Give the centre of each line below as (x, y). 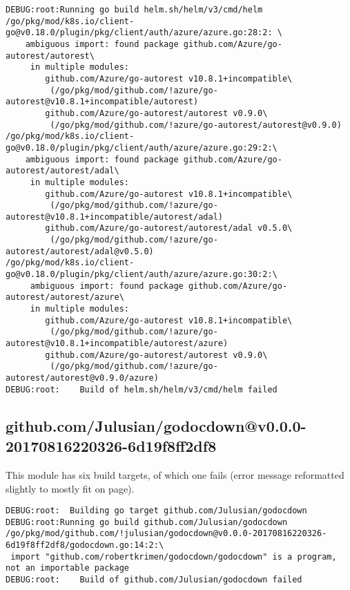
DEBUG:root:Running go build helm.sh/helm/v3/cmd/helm (134, 10)
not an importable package (67, 568)
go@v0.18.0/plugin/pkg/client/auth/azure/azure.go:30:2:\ (142, 275)
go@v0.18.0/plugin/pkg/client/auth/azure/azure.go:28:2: (139, 33)
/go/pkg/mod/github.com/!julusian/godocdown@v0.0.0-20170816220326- (166, 534)
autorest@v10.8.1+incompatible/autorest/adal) (114, 217)
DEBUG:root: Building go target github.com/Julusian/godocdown (156, 511)
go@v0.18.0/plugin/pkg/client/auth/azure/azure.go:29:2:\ (142, 147)
